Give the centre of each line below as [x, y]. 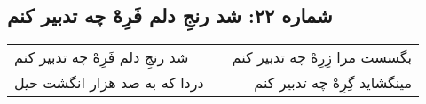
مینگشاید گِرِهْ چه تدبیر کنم [333, 83]
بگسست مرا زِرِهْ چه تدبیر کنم [322, 57]
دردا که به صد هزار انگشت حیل [109, 83]
